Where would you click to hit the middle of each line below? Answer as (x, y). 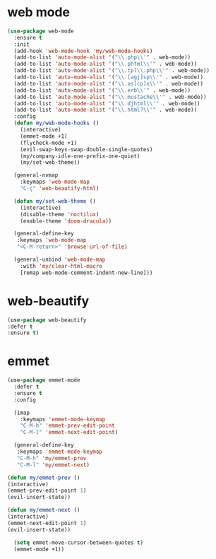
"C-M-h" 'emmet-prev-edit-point (67, 426)
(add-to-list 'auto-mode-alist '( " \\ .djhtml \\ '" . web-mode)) (107, 103)
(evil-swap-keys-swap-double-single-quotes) (86, 149)
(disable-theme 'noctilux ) (60, 214)
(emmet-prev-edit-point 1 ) (47, 491)
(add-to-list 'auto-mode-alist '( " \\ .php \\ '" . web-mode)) (102, 57)
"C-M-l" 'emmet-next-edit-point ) (69, 433)
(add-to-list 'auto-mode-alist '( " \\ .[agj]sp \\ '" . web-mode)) (108, 77)
